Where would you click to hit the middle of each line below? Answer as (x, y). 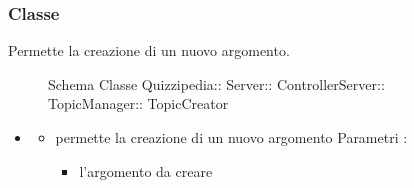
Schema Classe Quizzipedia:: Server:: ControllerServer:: (216, 83)
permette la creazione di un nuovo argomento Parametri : (231, 137)
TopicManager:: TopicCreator (138, 103)
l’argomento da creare (146, 170)
